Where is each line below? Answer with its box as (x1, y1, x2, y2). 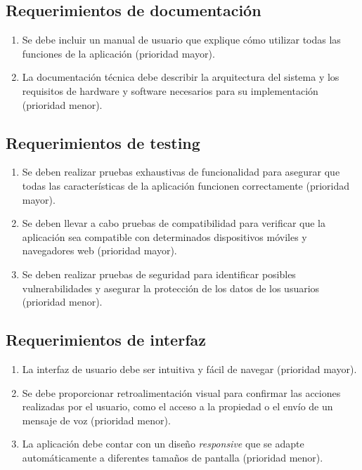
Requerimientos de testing (6, 131, 200, 153)
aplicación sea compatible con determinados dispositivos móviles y (22, 229, 307, 244)
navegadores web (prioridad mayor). (22, 243, 177, 258)
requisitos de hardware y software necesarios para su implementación (22, 83, 318, 98)
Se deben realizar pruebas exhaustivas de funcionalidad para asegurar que (22, 164, 340, 179)
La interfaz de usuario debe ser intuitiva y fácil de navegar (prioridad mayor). (22, 361, 357, 376)
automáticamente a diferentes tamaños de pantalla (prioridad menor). (22, 450, 323, 464)
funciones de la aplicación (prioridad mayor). (22, 46, 215, 60)
